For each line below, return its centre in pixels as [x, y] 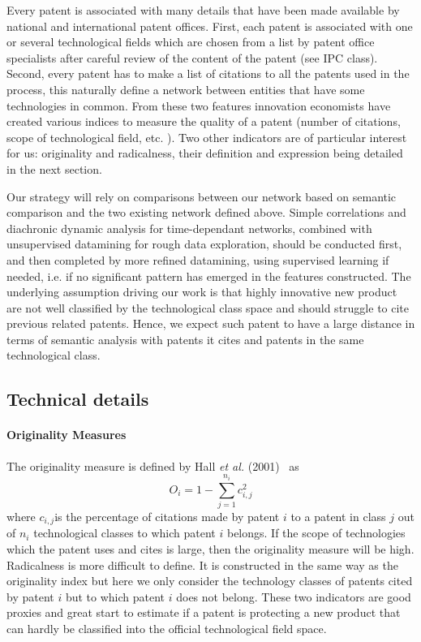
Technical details [78, 399]
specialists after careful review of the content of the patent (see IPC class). [192, 57]
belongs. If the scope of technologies [316, 533]
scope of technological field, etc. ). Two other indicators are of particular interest [207, 137]
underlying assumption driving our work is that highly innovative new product [202, 292]
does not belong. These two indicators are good [294, 596]
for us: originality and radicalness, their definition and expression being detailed [205, 153]
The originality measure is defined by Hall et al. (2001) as [153, 465]
